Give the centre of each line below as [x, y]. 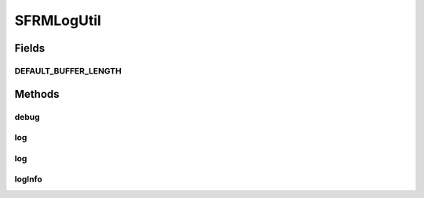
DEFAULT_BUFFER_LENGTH [68, 70]
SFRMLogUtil [58, 20]
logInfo [28, 179]
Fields [30, 48]
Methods [37, 94]
